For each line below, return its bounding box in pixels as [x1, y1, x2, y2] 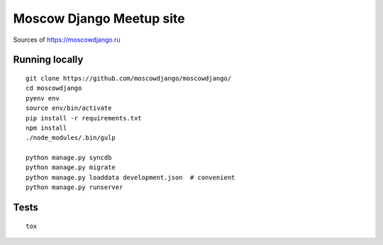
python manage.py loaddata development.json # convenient [26, 173, 235, 181]
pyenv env [26, 94, 60, 102]
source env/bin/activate [26, 104, 112, 113]
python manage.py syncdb [26, 154, 112, 162]
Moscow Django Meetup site [13, 11, 185, 26]
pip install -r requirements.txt [26, 114, 142, 122]
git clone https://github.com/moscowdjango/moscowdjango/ [26, 74, 232, 82]
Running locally [13, 54, 84, 66]
